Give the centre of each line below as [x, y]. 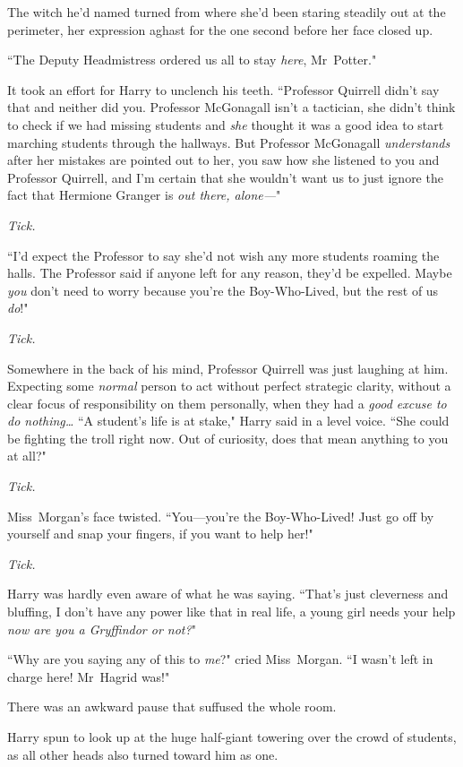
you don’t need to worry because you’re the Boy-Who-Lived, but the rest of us [223, 290]
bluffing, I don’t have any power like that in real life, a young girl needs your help [231, 612]
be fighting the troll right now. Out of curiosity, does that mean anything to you [228, 438]
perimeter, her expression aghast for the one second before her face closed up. [220, 29]
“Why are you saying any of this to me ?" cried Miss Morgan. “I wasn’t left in [220, 659]
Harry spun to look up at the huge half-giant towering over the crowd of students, [232, 737]
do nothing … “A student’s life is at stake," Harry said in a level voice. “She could [228, 421]
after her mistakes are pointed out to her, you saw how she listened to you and [223, 160]
